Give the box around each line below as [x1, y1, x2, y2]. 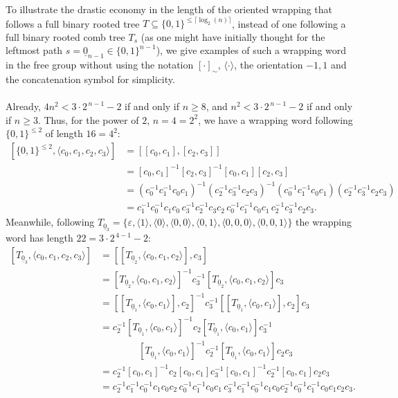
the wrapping [296, 215, 352, 229]
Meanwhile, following [6, 215, 95, 229]
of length [45, 126, 83, 141]
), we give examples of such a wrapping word [156, 43, 347, 57]
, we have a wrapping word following [198, 112, 353, 127]
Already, [6, 99, 42, 114]
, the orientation [234, 57, 303, 72]
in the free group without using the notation [6, 57, 194, 72]
